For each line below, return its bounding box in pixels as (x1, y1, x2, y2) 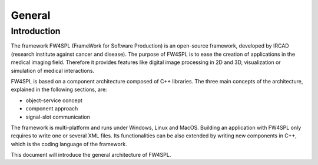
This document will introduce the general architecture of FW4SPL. (11, 151, 171, 159)
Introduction (11, 26, 61, 36)
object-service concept (25, 97, 82, 104)
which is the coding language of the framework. (11, 140, 127, 147)
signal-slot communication (25, 113, 91, 120)
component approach (25, 105, 78, 112)
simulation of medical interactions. (11, 67, 94, 74)
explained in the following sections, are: (11, 86, 107, 93)
